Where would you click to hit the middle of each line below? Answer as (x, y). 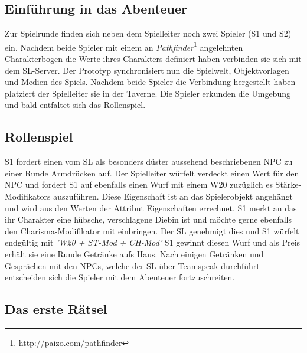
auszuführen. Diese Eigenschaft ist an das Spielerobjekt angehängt (173, 196)
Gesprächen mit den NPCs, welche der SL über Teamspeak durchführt (132, 265)
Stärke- (288, 184)
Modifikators (28, 196)
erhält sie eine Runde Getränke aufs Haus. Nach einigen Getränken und (134, 254)
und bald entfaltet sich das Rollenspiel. (75, 105)
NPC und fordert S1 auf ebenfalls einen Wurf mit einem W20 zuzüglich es (139, 184)
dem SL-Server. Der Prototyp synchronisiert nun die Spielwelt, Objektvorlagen (147, 70)
